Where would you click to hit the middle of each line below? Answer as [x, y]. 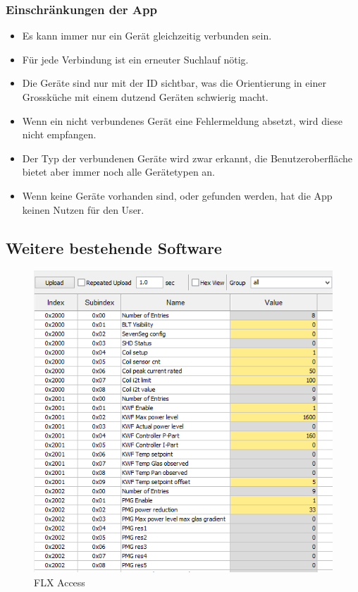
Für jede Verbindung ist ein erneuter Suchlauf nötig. [135, 59]
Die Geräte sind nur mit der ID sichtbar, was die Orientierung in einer [174, 83]
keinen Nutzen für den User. [83, 209]
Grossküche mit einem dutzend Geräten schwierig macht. [145, 97]
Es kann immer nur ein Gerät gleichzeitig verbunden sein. [147, 36]
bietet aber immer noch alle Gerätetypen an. [119, 172]
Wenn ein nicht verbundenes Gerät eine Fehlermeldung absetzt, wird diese [182, 120]
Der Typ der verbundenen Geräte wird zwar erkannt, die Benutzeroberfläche [187, 158]
